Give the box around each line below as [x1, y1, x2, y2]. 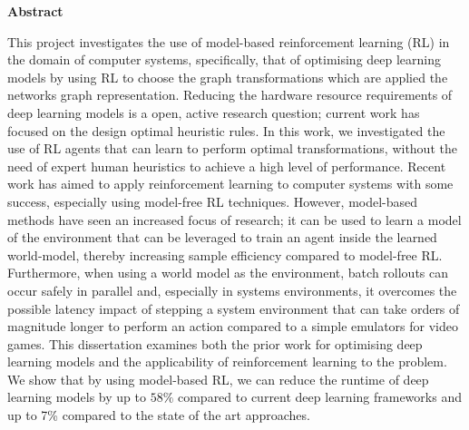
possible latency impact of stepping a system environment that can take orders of [7, 298, 460, 318]
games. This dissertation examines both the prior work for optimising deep [7, 334, 423, 353]
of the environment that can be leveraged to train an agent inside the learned [7, 228, 437, 247]
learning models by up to [7, 387, 146, 406]
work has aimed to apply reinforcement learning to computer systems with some [7, 174, 454, 193]
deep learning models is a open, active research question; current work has [7, 103, 420, 122]
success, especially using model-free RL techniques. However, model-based [7, 191, 418, 210]
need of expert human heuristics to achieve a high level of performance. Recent [7, 156, 446, 175]
